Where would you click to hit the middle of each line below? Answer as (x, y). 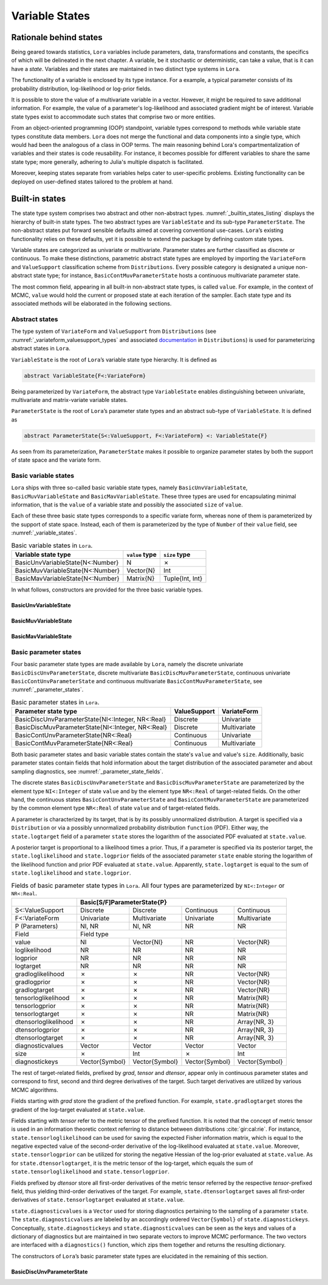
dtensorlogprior (37, 1029)
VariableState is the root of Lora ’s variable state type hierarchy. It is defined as (114, 360)
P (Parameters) (36, 926)
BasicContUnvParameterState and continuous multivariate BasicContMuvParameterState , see (137, 681)
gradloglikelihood (40, 973)
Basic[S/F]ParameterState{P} (123, 902)
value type (142, 554)
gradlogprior (33, 982)
